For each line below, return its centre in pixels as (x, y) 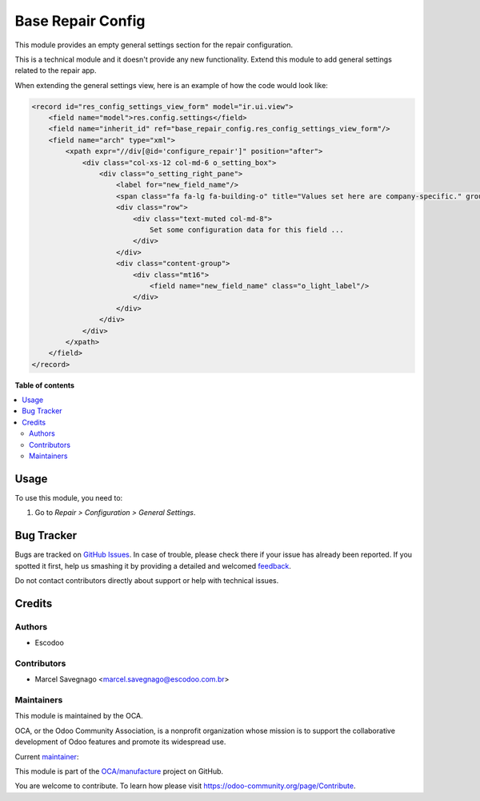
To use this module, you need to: (69, 497)
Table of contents (45, 385)
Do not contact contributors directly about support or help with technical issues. (147, 580)
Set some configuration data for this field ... (246, 229)
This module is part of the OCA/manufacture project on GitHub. (119, 771)
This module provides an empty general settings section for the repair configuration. (154, 45)
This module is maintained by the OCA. (79, 716)
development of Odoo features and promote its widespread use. (120, 742)
